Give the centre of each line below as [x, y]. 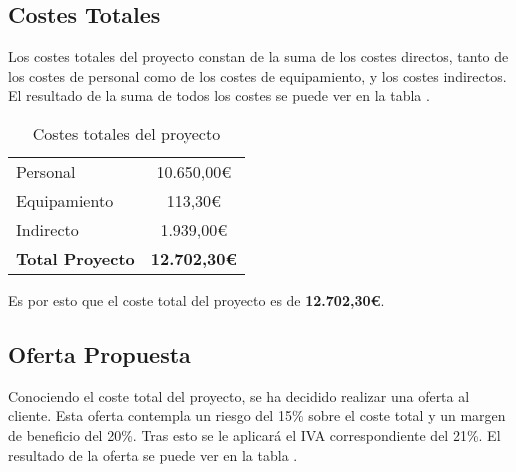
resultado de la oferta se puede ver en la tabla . [153, 454]
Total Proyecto [75, 258]
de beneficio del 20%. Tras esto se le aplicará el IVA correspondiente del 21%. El [254, 434]
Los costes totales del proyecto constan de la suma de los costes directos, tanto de [258, 56]
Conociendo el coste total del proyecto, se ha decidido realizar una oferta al [239, 395]
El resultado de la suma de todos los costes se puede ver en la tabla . [219, 95]
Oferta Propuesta [99, 353]
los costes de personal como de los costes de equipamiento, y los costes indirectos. [257, 75]
